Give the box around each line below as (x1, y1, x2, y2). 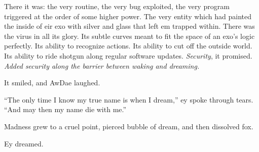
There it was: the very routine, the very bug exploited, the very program (4, 1, 230, 11)
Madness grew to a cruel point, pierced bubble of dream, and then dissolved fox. (4, 121, 253, 131)
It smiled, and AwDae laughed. (4, 77, 100, 88)
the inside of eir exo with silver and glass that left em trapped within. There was (4, 21, 255, 31)
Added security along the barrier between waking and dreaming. (4, 60, 200, 71)
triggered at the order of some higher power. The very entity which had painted (4, 11, 252, 21)
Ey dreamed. (4, 138, 44, 148)
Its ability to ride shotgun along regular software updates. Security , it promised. (4, 50, 252, 61)
